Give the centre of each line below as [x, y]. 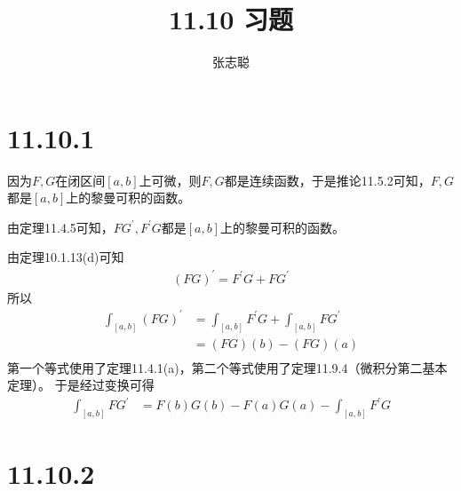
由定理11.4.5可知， [60, 227]
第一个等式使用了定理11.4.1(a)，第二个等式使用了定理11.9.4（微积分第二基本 [227, 367]
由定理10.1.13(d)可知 [66, 257]
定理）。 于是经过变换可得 [81, 385]
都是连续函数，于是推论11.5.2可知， [327, 180]
